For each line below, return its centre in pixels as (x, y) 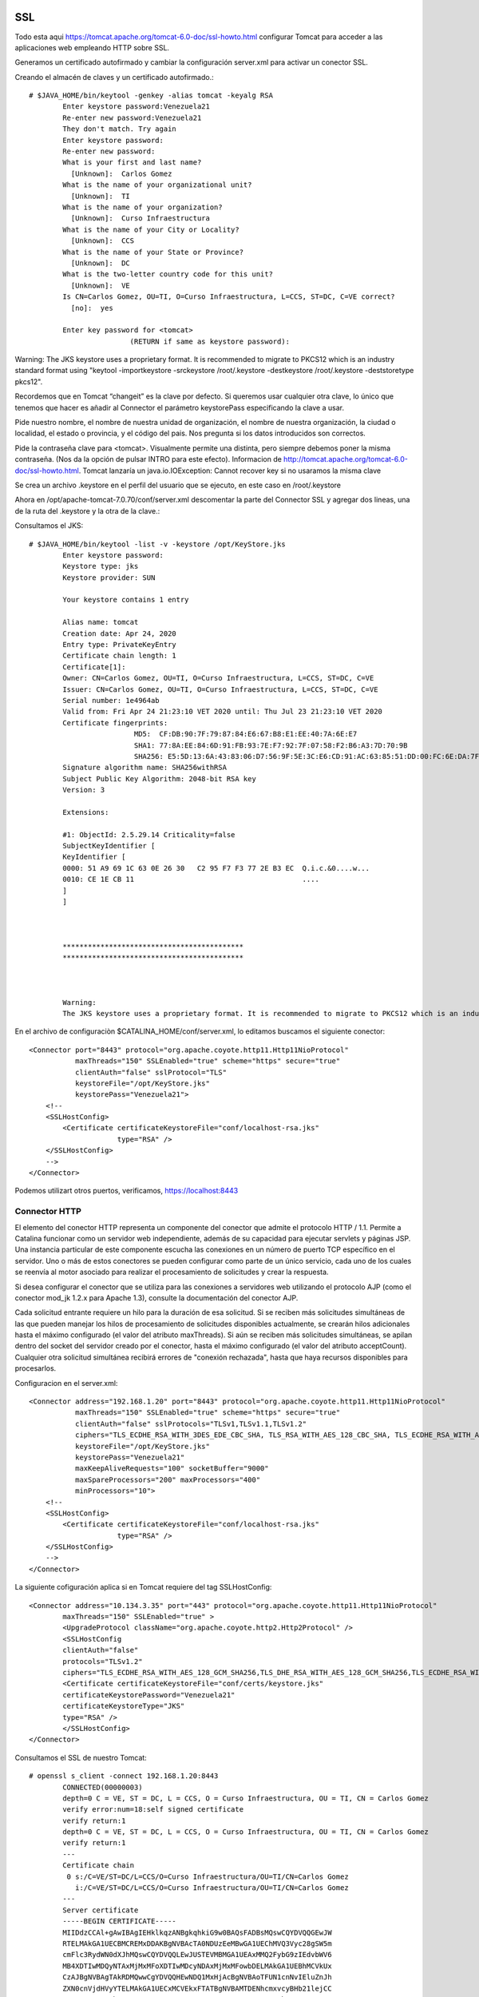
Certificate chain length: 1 (120, 656)
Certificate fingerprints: (115, 723)
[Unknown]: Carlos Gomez (121, 173)
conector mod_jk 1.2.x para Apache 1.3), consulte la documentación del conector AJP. (156, 1297)
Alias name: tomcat (101, 622)
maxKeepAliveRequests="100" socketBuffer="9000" (172, 1469)
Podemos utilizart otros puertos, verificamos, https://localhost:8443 (127, 1191)
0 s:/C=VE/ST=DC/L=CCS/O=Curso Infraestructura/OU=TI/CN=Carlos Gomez (208, 1876)
